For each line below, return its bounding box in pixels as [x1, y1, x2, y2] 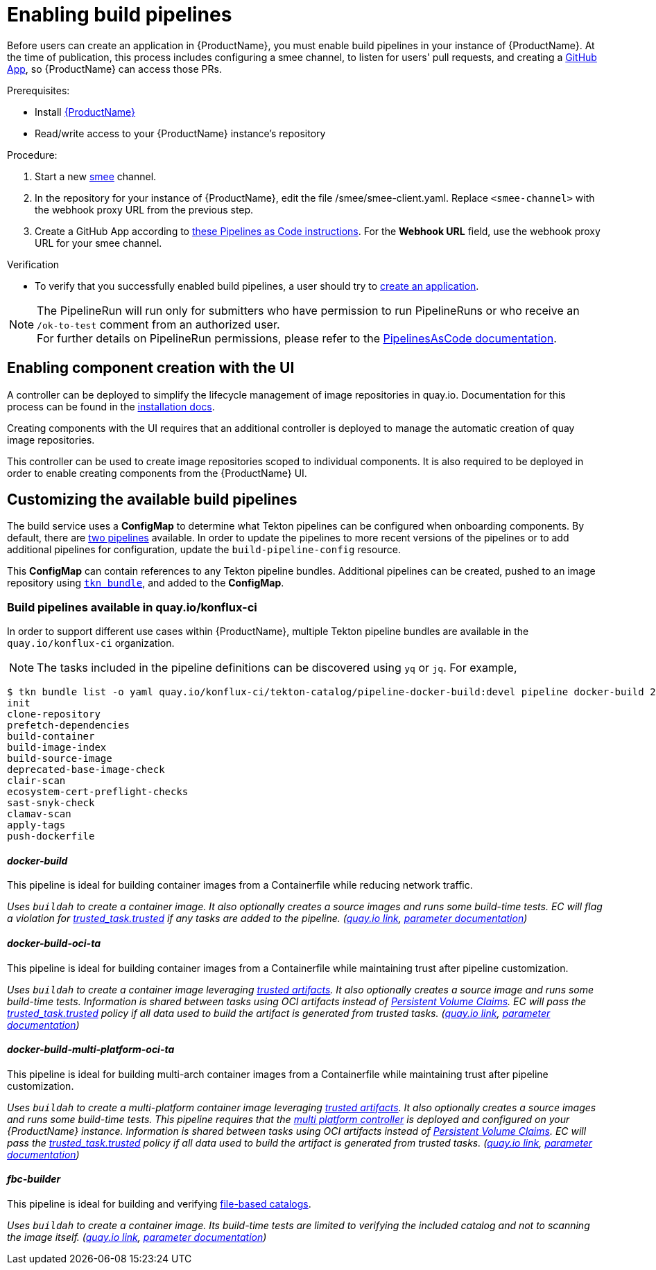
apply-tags [7, 819, 66, 831]
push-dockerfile [7, 830, 95, 842]
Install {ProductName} [35, 105, 136, 118]
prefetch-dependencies [7, 720, 130, 731]
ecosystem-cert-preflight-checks [7, 786, 189, 798]
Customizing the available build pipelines [7, 491, 297, 509]
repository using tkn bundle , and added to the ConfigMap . [7, 577, 284, 589]
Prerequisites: [7, 84, 70, 96]
